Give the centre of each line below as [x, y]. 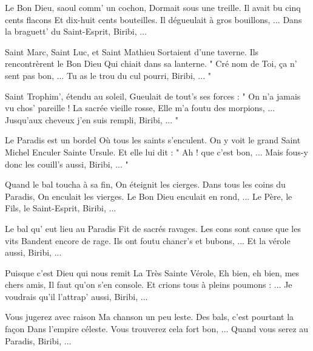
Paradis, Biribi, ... [38, 340]
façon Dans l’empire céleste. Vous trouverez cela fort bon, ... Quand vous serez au [157, 329]
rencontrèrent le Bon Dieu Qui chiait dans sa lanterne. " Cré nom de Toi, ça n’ [151, 63]
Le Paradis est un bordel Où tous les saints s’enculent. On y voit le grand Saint [153, 140]
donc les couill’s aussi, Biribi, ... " [67, 164]
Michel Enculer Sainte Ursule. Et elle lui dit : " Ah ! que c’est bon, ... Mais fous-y [156, 152]
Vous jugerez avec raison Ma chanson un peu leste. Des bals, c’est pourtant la [150, 317]
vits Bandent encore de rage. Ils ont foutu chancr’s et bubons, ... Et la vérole [148, 240]
